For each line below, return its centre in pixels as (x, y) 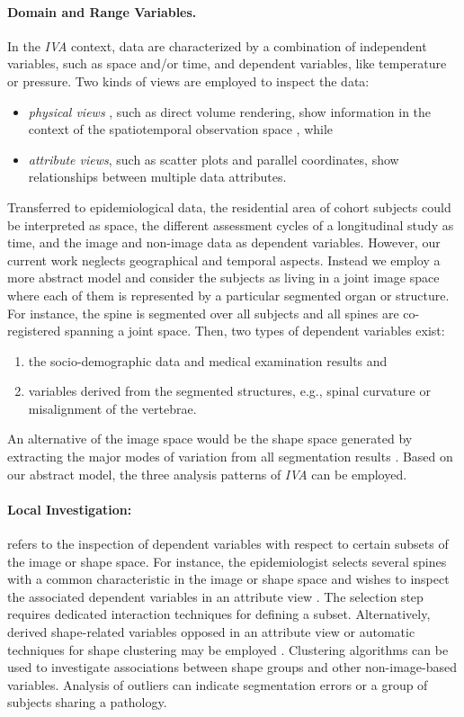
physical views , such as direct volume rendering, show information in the (230, 111)
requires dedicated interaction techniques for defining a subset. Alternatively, (219, 614)
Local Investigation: (70, 509)
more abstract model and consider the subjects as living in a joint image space (223, 278)
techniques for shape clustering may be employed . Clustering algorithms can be (228, 649)
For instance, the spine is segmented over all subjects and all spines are (203, 313)
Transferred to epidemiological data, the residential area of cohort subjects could (229, 206)
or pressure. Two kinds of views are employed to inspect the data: (188, 81)
